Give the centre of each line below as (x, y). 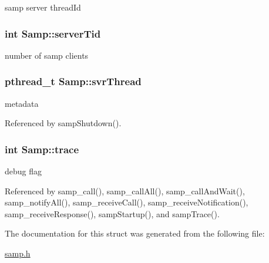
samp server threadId (43, 7)
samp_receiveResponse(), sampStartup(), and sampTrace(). (112, 213)
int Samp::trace (42, 149)
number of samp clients (47, 55)
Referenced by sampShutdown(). (63, 123)
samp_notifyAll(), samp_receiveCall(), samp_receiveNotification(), (127, 202)
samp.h (18, 253)
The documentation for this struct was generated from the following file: (135, 233)
